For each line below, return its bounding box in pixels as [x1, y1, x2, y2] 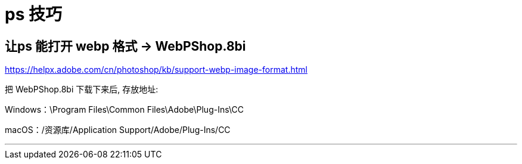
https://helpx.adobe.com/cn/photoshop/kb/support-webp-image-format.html [5, 64, 307, 75]
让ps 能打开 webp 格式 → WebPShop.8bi [5, 38, 246, 54]
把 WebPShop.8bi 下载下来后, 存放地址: [5, 84, 159, 95]
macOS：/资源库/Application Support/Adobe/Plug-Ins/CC [5, 125, 231, 135]
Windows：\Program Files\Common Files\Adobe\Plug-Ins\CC [5, 104, 244, 115]
